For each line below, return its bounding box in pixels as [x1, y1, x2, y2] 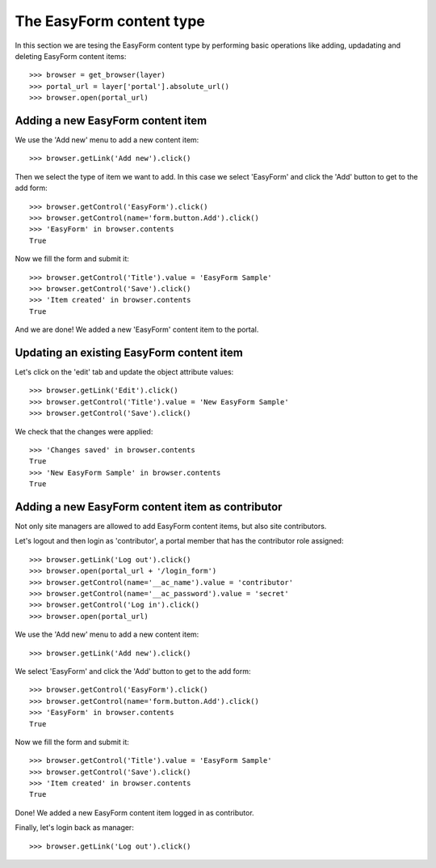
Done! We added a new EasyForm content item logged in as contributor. [15, 807, 254, 817]
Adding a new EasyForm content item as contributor [15, 500, 283, 514]
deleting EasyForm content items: [15, 51, 127, 61]
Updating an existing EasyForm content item [15, 345, 244, 359]
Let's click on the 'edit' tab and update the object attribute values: [15, 367, 234, 376]
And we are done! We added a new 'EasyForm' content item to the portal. [15, 324, 259, 335]
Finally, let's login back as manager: [15, 823, 135, 832]
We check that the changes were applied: [15, 426, 153, 436]
